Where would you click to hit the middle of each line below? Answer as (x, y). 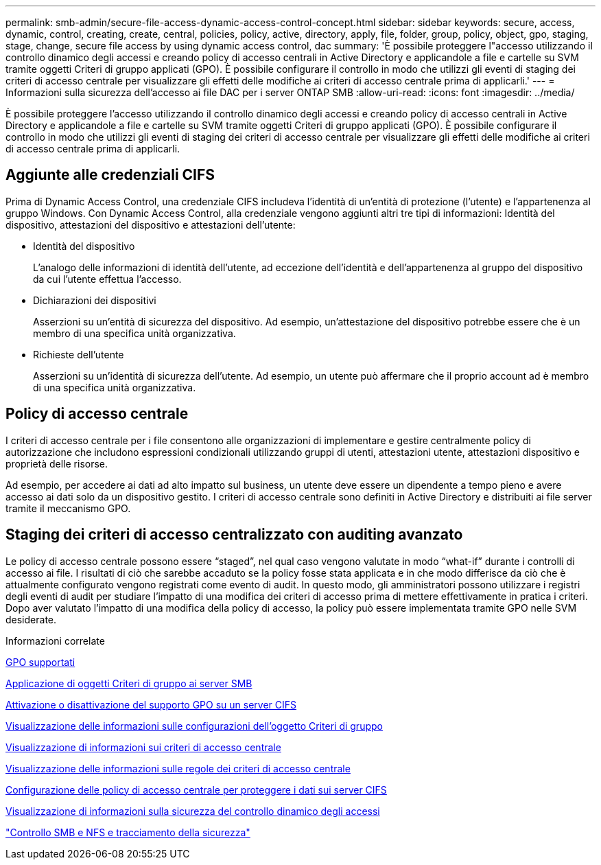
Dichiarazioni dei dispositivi (95, 300)
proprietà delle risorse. (57, 463)
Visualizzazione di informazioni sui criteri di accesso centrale (143, 747)
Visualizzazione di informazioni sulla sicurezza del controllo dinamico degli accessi (193, 811)
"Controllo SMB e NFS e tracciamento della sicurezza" (128, 832)
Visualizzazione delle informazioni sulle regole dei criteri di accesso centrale (178, 768)
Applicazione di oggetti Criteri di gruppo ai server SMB (129, 683)
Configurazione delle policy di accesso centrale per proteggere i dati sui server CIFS (196, 789)
